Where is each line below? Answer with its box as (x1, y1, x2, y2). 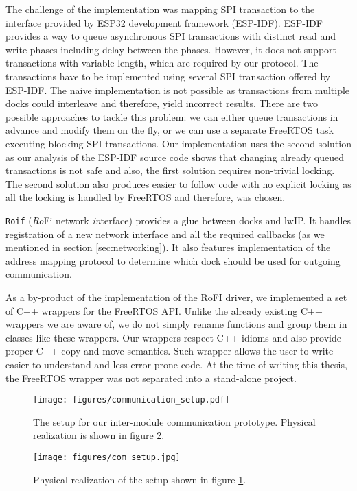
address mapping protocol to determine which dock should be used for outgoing (5, 253, 341, 267)
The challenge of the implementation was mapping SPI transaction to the (5, 2, 315, 16)
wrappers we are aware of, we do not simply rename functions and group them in (5, 317, 347, 331)
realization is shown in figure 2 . (33, 428, 165, 442)
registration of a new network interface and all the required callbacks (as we (5, 226, 325, 241)
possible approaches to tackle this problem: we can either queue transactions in (5, 109, 338, 123)
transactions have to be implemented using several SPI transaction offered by (5, 69, 331, 83)
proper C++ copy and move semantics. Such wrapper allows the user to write (5, 344, 334, 358)
